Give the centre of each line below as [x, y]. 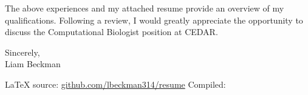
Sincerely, [22, 52]
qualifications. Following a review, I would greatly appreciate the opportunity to [154, 20]
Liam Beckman [33, 64]
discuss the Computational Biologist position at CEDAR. [111, 32]
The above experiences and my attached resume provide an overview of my [145, 8]
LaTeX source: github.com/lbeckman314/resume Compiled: [115, 84]
